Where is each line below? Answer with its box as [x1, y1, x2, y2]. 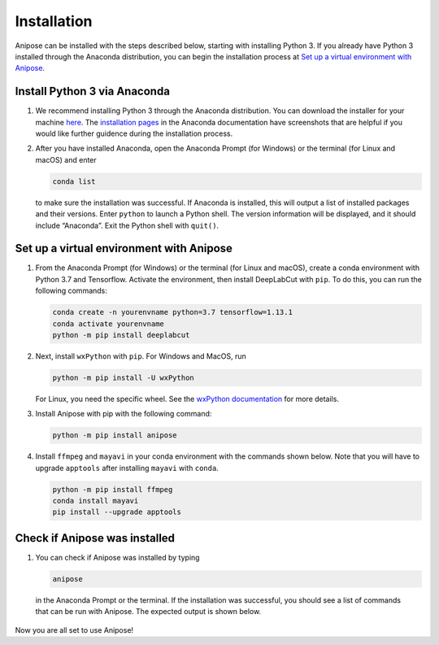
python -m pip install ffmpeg [52, 485, 173, 494]
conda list [52, 177, 96, 186]
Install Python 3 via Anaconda [15, 85, 171, 98]
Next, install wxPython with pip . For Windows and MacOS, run [35, 351, 247, 361]
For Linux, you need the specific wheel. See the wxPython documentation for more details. [35, 394, 339, 403]
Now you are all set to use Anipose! [15, 625, 134, 634]
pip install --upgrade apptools [52, 508, 182, 516]
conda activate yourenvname [52, 319, 164, 329]
